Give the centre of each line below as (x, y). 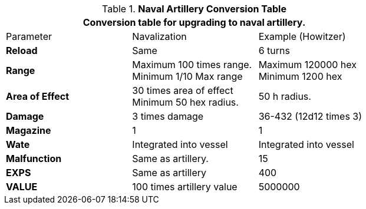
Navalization (159, 36)
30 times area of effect (183, 90)
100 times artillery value (185, 187)
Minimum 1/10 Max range (187, 76)
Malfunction (34, 159)
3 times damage (168, 116)
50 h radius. (285, 96)
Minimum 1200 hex (300, 76)
